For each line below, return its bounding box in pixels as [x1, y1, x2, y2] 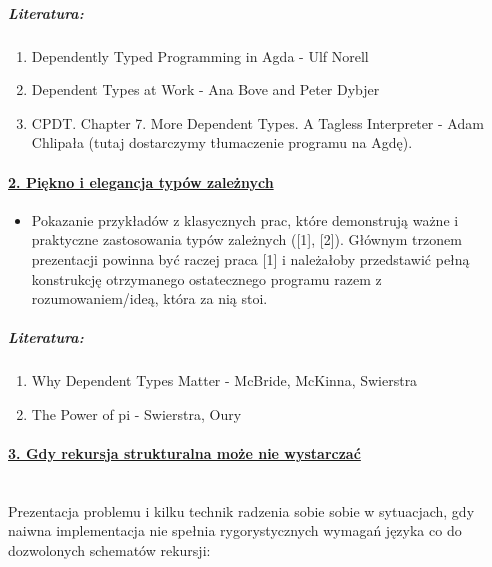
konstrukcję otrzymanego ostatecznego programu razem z [31, 268, 382, 289]
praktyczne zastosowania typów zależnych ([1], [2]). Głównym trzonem [31, 229, 462, 250]
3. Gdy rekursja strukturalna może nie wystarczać [8, 443, 361, 464]
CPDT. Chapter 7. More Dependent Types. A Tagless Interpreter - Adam [31, 112, 484, 133]
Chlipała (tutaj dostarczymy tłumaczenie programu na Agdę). [31, 132, 413, 153]
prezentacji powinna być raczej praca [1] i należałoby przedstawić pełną [31, 248, 470, 269]
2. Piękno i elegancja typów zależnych [8, 171, 274, 192]
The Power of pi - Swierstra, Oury [31, 403, 242, 424]
